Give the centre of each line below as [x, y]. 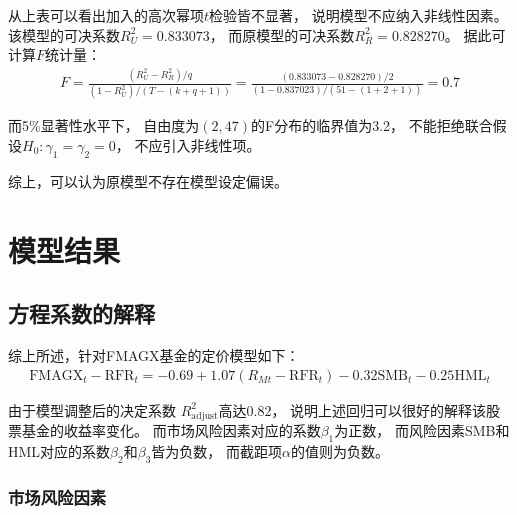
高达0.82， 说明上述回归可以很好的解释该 [352, 409]
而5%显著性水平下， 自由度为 [104, 125]
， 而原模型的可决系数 [282, 34]
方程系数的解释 [81, 313]
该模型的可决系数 [64, 34]
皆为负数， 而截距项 [217, 451]
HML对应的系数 [59, 451]
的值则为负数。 [339, 451]
